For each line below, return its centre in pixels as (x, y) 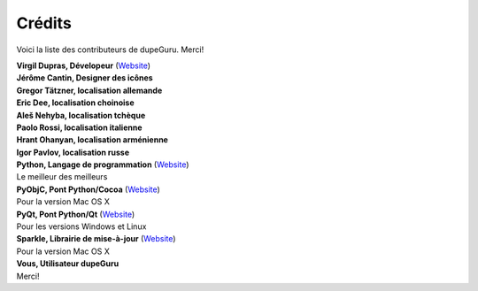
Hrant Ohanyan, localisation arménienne (92, 140)
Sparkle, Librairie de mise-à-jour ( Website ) (96, 239)
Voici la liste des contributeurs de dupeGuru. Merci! (110, 50)
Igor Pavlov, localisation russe (73, 152)
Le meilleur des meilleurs (62, 177)
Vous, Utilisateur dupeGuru (68, 264)
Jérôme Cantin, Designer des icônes (85, 78)
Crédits (44, 23)
